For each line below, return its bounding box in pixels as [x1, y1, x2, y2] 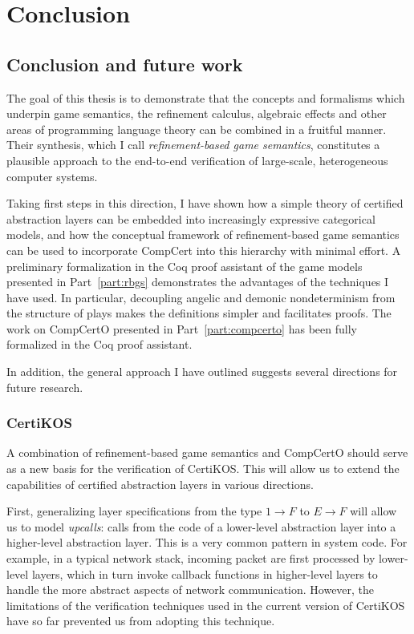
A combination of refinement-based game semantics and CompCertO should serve [6, 444, 408, 461]
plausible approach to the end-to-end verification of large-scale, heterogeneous [6, 151, 388, 168]
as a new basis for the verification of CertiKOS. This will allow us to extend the [6, 460, 400, 477]
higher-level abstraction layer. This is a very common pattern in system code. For [6, 534, 408, 551]
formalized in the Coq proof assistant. [6, 336, 193, 353]
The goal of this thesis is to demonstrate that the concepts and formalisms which [6, 89, 405, 106]
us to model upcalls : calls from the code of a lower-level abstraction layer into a [6, 518, 396, 535]
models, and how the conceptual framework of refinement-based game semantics [6, 226, 400, 243]
